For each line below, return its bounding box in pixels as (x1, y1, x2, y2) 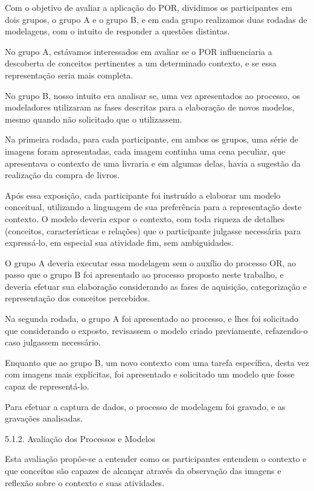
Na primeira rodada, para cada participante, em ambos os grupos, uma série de (5, 133, 298, 146)
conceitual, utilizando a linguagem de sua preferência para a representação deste (5, 201, 302, 213)
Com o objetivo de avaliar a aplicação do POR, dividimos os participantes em (5, 1, 292, 13)
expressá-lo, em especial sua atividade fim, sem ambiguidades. (5, 236, 234, 249)
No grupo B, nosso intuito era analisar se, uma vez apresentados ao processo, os (5, 89, 300, 101)
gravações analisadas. (5, 412, 83, 425)
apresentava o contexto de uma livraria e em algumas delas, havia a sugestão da (5, 156, 301, 169)
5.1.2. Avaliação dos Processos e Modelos (5, 432, 156, 444)
